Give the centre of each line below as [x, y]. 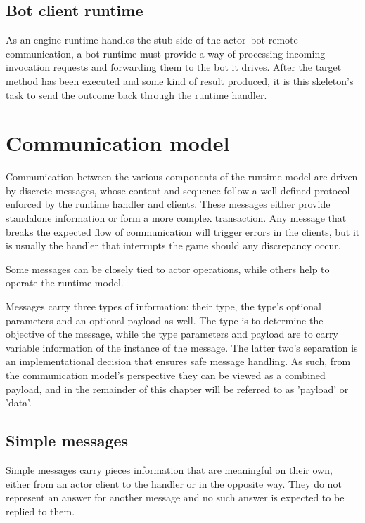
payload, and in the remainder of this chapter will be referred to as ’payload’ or [177, 389]
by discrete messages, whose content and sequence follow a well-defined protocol [178, 190]
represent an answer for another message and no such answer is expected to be [175, 497]
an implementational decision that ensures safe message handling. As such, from [178, 361]
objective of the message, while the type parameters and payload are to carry [172, 334]
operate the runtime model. [65, 283]
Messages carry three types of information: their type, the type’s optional [164, 306]
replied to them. [40, 511]
